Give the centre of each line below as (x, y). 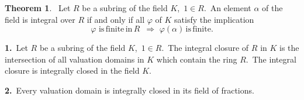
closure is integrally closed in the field (72, 70)
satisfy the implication (214, 19)
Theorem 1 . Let (38, 8)
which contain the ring (197, 59)
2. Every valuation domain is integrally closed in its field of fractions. (129, 90)
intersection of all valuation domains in (75, 59)
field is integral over (40, 19)
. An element (227, 8)
